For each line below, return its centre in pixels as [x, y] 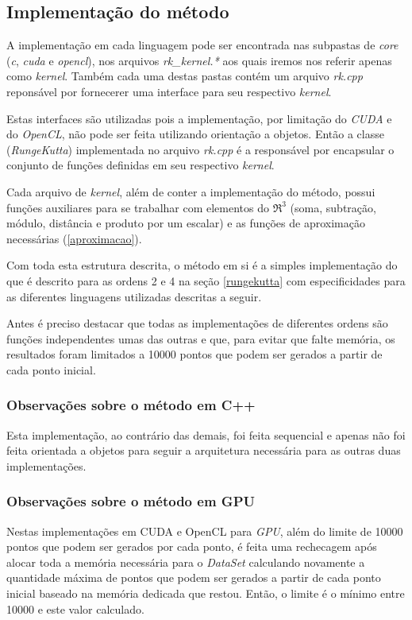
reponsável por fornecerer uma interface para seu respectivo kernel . [169, 91]
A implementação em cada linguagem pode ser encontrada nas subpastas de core [202, 45]
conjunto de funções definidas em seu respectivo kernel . [141, 165]
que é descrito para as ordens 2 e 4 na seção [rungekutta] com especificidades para [206, 280]
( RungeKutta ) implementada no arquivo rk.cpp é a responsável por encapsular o [200, 149]
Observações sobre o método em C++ [131, 405]
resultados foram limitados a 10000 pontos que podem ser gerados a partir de [194, 354]
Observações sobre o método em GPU [131, 501]
